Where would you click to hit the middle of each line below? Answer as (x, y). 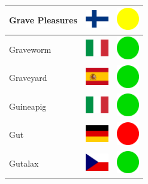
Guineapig (28, 106)
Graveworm (30, 49)
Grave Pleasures (43, 19)
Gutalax (24, 163)
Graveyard (28, 78)
